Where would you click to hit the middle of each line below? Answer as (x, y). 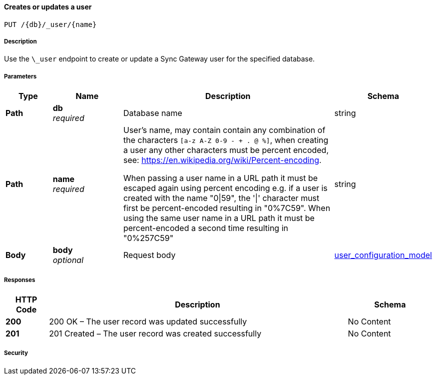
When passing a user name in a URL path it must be (220, 178)
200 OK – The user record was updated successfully (148, 321)
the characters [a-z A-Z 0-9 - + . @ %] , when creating (226, 140)
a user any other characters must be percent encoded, (226, 150)
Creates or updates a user (48, 7)
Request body (149, 255)
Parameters (20, 76)
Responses (20, 280)
